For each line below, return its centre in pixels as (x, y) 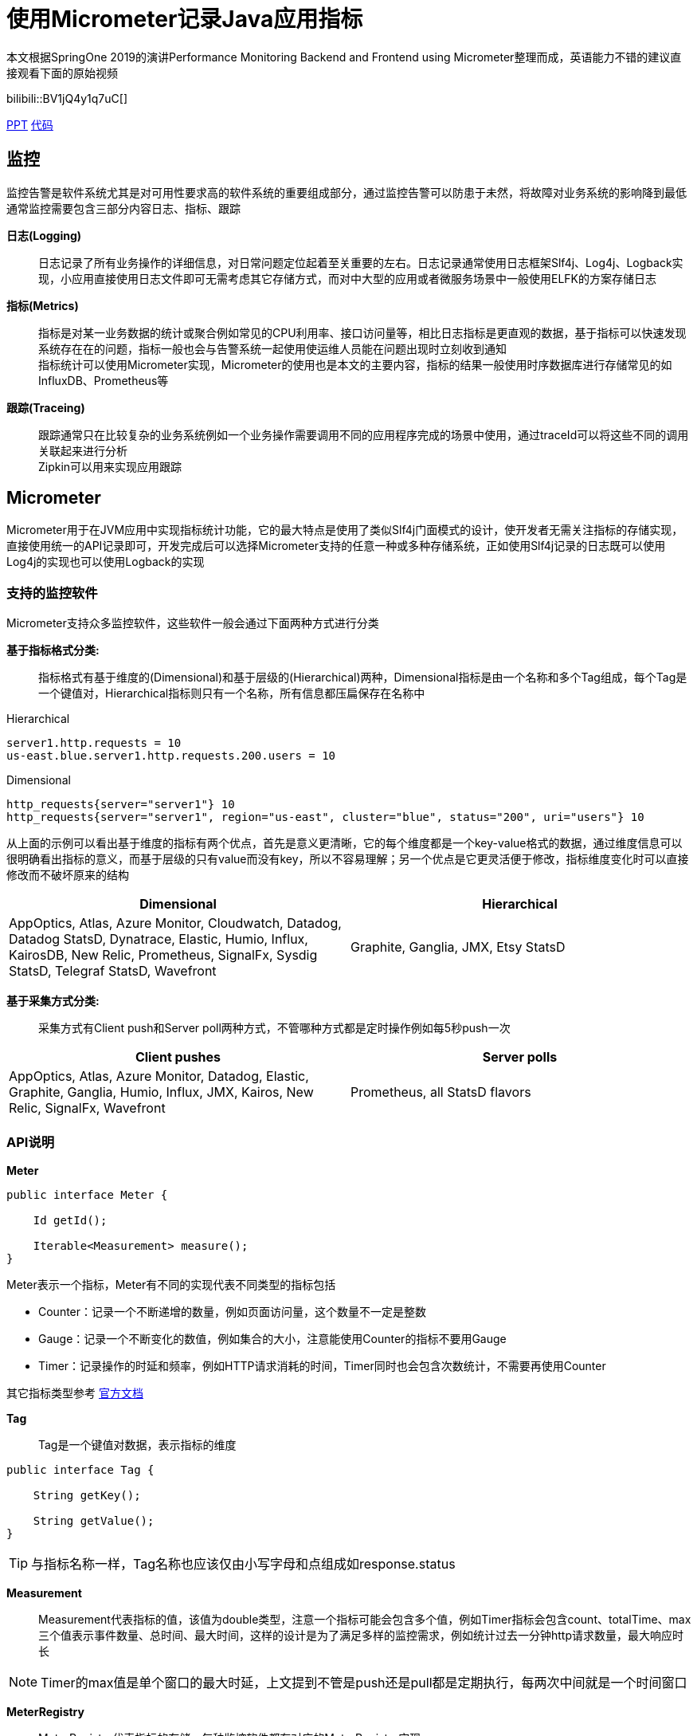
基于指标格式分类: (53, 650)
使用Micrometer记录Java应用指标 (185, 19)
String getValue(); (94, 1520)
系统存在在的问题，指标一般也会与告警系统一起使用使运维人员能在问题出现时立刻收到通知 (272, 348)
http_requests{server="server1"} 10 (121, 805)
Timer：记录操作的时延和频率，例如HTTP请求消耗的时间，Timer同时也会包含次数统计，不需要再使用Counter (322, 1365)
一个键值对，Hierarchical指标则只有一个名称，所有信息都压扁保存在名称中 (232, 693)
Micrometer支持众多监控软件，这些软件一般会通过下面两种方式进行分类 (193, 623)
